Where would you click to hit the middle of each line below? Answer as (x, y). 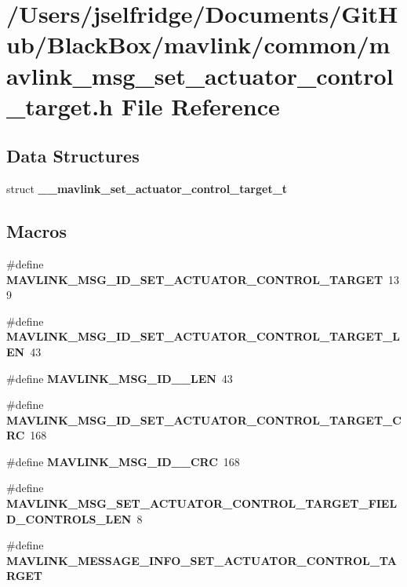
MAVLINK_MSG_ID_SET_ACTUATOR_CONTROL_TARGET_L (203, 336)
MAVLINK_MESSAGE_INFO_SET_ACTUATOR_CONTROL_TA (202, 560)
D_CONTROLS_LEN (69, 518)
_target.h (60, 106)
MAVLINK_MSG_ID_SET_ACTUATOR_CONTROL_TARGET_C (204, 419)
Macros (36, 231)
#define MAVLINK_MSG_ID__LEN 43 (120, 378)
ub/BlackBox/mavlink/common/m (198, 44)
